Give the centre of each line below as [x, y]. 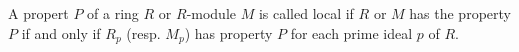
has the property [460, 13]
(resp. [143, 32]
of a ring [113, 13]
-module [211, 13]
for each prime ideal [351, 32]
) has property [228, 32]
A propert [38, 13]
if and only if [61, 32]
